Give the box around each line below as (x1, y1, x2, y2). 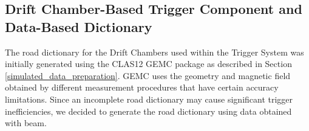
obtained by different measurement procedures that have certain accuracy (5, 81, 279, 94)
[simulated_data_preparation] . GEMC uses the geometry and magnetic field (5, 69, 291, 81)
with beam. (5, 117, 47, 129)
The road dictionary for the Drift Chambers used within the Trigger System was (5, 45, 304, 58)
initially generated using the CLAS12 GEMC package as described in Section (5, 57, 292, 70)
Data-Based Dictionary (5, 17, 152, 36)
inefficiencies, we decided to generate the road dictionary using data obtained (5, 104, 292, 117)
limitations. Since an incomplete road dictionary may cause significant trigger (5, 92, 293, 105)
